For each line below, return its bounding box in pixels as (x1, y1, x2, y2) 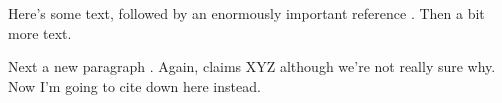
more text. (8, 22, 72, 43)
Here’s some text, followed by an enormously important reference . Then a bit (8, 3, 485, 23)
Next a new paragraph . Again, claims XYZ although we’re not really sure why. (8, 56, 496, 77)
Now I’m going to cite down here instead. (8, 75, 261, 96)
